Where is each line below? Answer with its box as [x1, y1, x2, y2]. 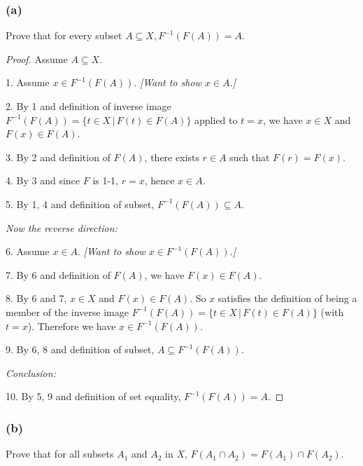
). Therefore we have [27, 318, 116, 333]
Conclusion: [6, 365, 56, 380]
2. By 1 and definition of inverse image [6, 99, 171, 113]
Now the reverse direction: [6, 220, 118, 235]
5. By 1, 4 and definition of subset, [6, 196, 155, 211]
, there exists [144, 149, 199, 164]
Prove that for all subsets [6, 446, 114, 461]
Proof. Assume [6, 51, 68, 66]
